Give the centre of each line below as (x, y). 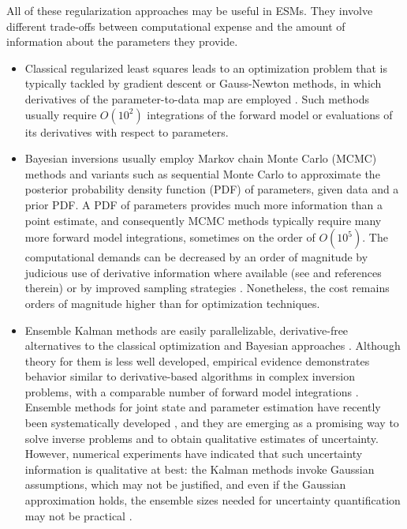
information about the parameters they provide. (122, 41)
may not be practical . (78, 515)
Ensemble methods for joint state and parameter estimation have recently (203, 407)
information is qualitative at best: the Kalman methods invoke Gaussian (200, 469)
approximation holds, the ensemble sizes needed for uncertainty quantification (213, 500)
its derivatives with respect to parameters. (127, 131)
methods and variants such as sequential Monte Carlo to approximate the (202, 173)
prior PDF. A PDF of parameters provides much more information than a (203, 204)
